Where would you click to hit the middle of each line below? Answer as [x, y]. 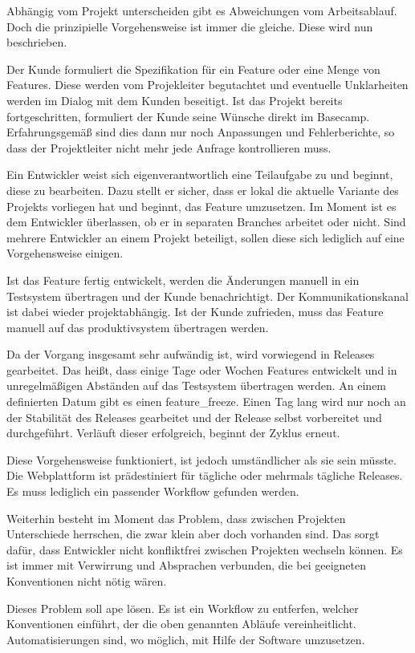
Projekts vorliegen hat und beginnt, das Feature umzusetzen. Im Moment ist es [201, 206]
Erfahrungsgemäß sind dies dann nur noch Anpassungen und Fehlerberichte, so [201, 132]
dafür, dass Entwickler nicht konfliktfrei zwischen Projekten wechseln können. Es [205, 549]
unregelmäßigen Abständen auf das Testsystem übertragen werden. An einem [197, 385]
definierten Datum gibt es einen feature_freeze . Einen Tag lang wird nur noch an [206, 402]
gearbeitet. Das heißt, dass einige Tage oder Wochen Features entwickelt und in [202, 369]
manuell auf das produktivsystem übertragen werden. [138, 327]
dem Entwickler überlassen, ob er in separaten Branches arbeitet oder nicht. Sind [206, 222]
